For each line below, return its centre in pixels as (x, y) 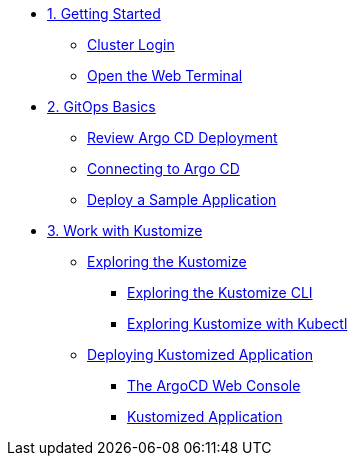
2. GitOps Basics (101, 106)
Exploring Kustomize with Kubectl (237, 323)
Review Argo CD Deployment (182, 137)
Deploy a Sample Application (182, 199)
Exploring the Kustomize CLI (220, 292)
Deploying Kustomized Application (200, 354)
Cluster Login (131, 44)
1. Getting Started (104, 13)
